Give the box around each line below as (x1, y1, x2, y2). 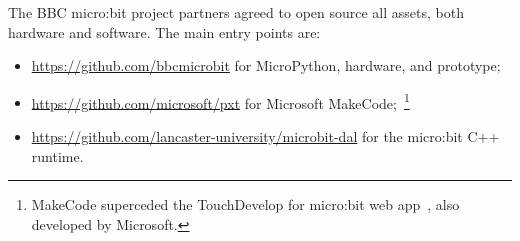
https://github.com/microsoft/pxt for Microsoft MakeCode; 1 (31, 89, 410, 113)
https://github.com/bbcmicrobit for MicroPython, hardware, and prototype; (31, 55, 501, 76)
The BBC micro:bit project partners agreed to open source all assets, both (8, 2, 464, 22)
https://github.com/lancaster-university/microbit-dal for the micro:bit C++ (31, 126, 500, 147)
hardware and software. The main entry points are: (8, 21, 321, 42)
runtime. (31, 145, 84, 166)
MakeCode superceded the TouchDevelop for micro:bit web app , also (31, 194, 460, 215)
